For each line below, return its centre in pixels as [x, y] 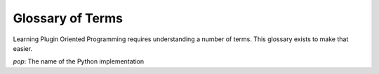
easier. [23, 48]
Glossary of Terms [68, 18]
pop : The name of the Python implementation [79, 61]
